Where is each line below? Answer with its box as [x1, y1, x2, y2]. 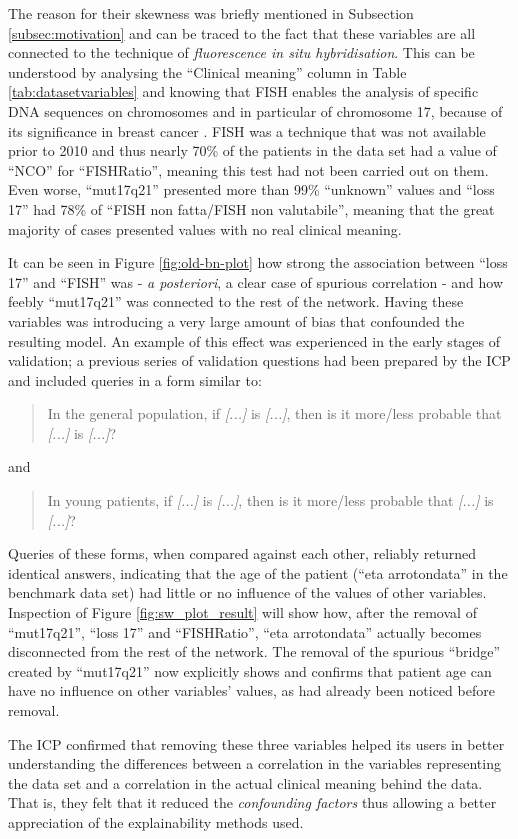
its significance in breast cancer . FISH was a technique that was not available [8, 120, 486, 141]
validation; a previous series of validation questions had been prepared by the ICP [8, 350, 511, 371]
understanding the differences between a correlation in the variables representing [8, 753, 501, 774]
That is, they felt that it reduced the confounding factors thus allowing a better [8, 792, 497, 813]
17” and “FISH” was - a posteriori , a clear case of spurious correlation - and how [8, 271, 504, 292]
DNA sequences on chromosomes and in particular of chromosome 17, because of [8, 100, 503, 121]
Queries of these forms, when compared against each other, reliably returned [8, 543, 477, 564]
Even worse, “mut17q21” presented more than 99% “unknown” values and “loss [8, 179, 495, 200]
